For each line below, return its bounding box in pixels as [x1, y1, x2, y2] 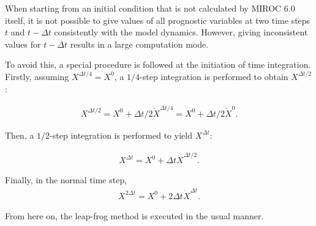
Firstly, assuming [5, 70, 69, 82]
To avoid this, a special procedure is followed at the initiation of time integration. [5, 58, 311, 71]
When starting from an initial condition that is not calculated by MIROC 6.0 [5, 2, 295, 14]
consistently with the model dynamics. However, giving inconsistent [54, 26, 308, 38]
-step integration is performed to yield [50, 128, 192, 141]
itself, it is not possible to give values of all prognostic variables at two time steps [5, 13, 310, 26]
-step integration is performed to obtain [140, 70, 288, 82]
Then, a [5, 128, 34, 141]
